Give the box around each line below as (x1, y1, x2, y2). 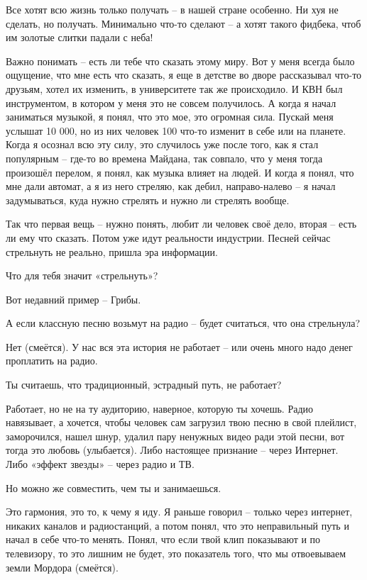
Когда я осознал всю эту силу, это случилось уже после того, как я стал (6, 137, 319, 152)
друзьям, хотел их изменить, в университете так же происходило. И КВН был (6, 81, 343, 96)
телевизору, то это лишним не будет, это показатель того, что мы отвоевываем (6, 546, 346, 560)
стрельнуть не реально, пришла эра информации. (6, 244, 218, 259)
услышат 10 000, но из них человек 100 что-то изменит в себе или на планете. (6, 123, 346, 138)
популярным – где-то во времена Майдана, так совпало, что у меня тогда (6, 150, 323, 165)
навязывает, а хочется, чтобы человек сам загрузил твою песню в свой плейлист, (6, 415, 357, 430)
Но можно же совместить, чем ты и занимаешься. (6, 480, 221, 495)
